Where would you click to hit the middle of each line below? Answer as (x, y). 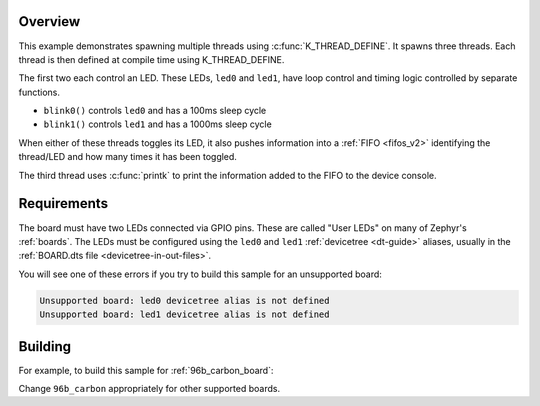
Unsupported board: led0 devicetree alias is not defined (184, 300)
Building (45, 346)
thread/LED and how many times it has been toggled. (127, 157)
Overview (49, 21)
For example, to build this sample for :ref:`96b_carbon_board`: (146, 370)
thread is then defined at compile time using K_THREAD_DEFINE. (151, 59)
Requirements (63, 203)
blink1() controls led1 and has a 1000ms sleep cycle (157, 124)
